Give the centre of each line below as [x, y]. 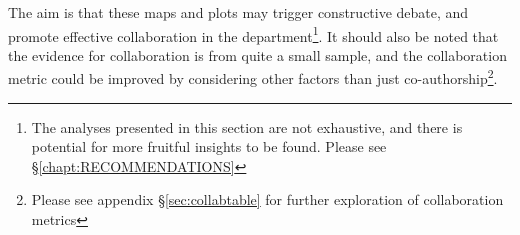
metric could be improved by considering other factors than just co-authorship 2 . [253, 77]
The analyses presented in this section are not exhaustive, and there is [247, 126]
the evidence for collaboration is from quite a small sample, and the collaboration [257, 54]
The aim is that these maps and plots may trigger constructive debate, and [238, 12]
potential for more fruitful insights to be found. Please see [209, 146]
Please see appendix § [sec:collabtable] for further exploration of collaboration [267, 199]
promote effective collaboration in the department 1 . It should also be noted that [253, 34]
